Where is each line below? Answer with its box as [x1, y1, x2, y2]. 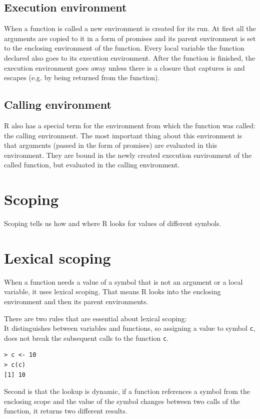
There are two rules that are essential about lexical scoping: [4, 313, 187, 323]
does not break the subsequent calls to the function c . [4, 332, 169, 343]
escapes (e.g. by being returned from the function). [4, 72, 160, 83]
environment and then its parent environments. [4, 296, 148, 306]
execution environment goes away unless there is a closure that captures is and [4, 62, 245, 73]
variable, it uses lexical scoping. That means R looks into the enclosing [4, 286, 221, 297]
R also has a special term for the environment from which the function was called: [4, 120, 255, 130]
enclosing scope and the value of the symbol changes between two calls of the [4, 395, 240, 406]
